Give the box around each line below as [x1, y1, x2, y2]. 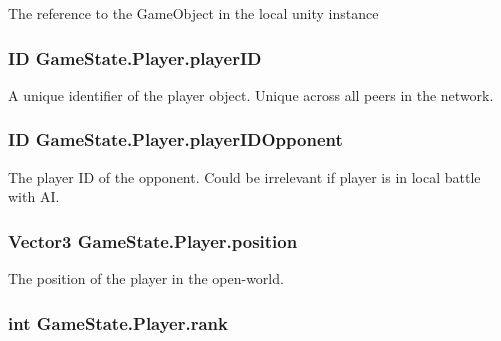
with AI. [8, 186, 60, 207]
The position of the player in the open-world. [8, 268, 284, 289]
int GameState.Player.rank [8, 310, 228, 335]
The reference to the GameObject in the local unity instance [8, 3, 379, 23]
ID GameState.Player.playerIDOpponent [8, 127, 343, 152]
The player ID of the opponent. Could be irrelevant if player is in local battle [8, 166, 481, 187]
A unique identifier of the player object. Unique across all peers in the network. [8, 84, 494, 105]
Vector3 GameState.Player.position [8, 228, 298, 253]
